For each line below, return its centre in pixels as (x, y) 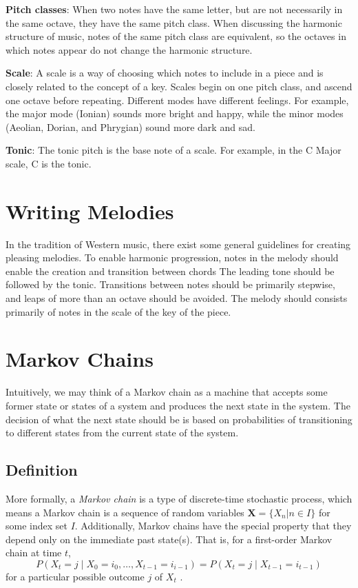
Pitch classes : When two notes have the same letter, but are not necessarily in (174, 9)
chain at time (34, 552)
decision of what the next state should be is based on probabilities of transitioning (179, 419)
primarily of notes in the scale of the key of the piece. (118, 311)
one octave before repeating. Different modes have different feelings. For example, (177, 100)
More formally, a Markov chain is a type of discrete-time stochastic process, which (179, 498)
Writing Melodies (90, 211)
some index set (36, 526)
